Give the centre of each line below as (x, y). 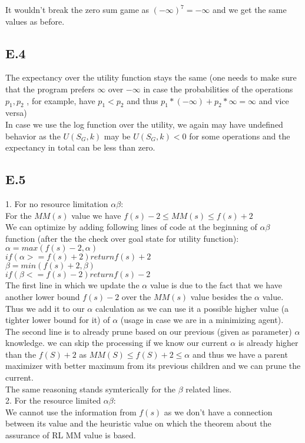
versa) (16, 113)
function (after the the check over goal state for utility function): (122, 238)
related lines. (209, 389)
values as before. (35, 21)
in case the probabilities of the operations (218, 89)
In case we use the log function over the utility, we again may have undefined (144, 124)
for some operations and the (240, 136)
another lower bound (43, 296)
